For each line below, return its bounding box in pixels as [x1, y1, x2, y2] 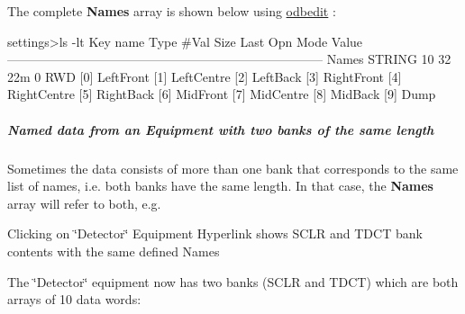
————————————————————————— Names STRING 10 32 [7, 49, 451, 68]
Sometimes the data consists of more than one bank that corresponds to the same [7, 158, 459, 177]
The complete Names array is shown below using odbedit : [7, 2, 336, 20]
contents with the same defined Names [7, 241, 220, 260]
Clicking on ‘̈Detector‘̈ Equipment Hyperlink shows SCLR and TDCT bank [7, 224, 423, 243]
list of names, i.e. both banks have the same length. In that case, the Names [7, 176, 433, 195]
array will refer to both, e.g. [7, 193, 161, 212]
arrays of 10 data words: [7, 290, 141, 309]
